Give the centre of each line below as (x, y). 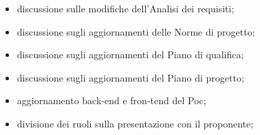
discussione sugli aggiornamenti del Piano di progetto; (130, 77)
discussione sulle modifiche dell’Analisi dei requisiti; (126, 8)
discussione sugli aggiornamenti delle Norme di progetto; (136, 31)
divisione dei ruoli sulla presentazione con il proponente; (135, 123)
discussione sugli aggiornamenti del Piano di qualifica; (130, 54)
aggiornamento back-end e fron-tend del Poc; (111, 100)
